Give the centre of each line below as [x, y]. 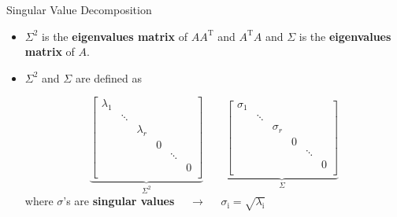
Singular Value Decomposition [79, 9]
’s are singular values [119, 201]
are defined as [109, 77]
